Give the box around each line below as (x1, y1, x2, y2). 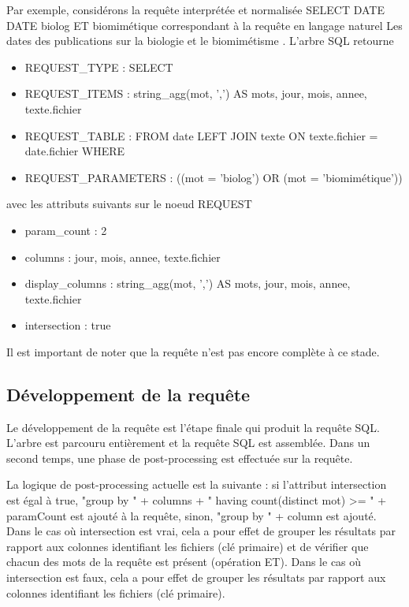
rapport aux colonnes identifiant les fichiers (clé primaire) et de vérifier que (6, 538, 369, 554)
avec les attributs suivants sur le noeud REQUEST (6, 196, 252, 212)
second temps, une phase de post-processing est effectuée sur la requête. (6, 449, 353, 466)
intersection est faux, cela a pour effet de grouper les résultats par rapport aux (6, 569, 386, 586)
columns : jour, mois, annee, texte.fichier (24, 248, 221, 265)
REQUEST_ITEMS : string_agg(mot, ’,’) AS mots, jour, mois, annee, (24, 85, 367, 102)
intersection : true (24, 317, 111, 333)
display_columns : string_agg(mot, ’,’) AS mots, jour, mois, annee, (24, 275, 351, 292)
